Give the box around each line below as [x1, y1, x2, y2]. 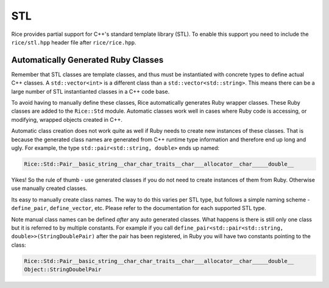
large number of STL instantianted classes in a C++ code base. [11, 88, 170, 95]
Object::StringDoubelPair [24, 266, 102, 273]
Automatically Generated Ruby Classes [11, 55, 164, 65]
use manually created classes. [11, 184, 88, 192]
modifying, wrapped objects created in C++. [11, 116, 123, 123]
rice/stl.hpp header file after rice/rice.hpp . [11, 38, 136, 46]
